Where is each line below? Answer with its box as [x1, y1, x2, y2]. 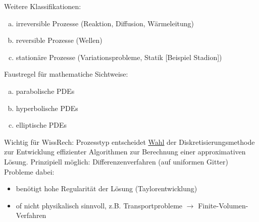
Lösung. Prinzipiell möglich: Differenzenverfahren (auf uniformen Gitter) [4, 156, 228, 166]
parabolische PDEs [16, 85, 75, 96]
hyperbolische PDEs [16, 102, 78, 113]
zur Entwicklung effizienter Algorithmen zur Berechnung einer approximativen [4, 146, 246, 157]
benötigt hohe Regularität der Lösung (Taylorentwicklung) [16, 183, 197, 194]
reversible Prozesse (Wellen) [16, 35, 102, 45]
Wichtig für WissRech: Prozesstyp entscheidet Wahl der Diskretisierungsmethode [4, 136, 255, 147]
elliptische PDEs [16, 120, 67, 130]
